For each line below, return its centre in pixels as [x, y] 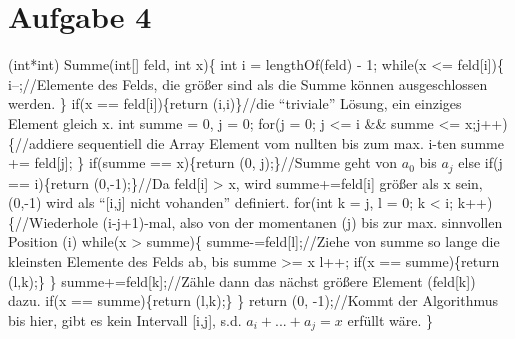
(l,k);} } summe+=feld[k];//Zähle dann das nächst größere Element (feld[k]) [242, 280]
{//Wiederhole [53, 221]
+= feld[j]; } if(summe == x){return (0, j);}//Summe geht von [203, 162]
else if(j [480, 162]
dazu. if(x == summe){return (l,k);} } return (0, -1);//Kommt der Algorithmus [253, 300]
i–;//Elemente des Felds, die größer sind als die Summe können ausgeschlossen [248, 83]
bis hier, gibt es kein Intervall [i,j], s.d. [125, 319]
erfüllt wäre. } [390, 319]
